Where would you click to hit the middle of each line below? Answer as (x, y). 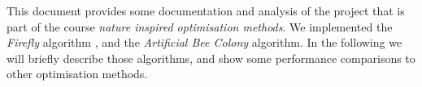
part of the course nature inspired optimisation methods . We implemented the (200, 26)
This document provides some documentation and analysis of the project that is (206, 10)
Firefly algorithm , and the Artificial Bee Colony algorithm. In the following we (204, 42)
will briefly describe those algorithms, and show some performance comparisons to (211, 58)
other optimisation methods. (77, 74)
